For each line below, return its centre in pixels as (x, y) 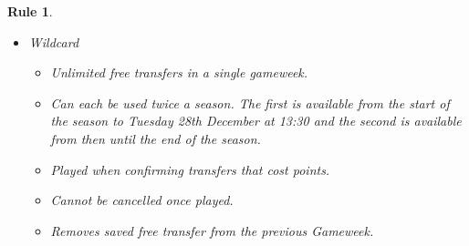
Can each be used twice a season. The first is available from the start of (250, 102)
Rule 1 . (30, 11)
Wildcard (54, 41)
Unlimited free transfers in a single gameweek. (179, 72)
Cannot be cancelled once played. (142, 200)
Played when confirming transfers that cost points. (190, 169)
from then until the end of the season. (156, 138)
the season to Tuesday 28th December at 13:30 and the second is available (256, 121)
